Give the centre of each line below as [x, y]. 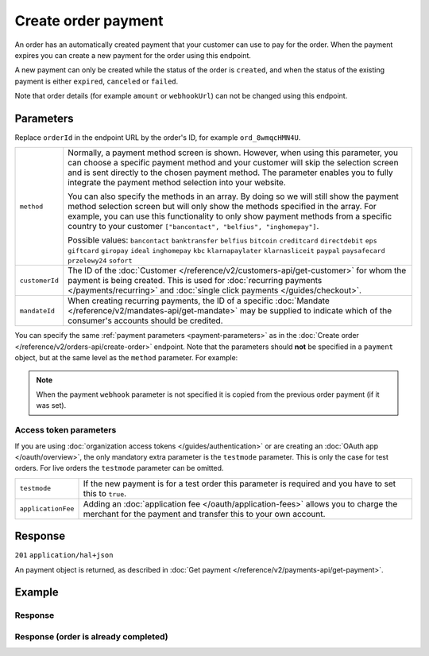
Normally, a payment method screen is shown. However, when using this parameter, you [233, 153]
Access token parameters [66, 430]
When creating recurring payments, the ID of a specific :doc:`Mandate [199, 301]
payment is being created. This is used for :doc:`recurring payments [195, 281]
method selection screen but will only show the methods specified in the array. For [222, 207]
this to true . [105, 493]
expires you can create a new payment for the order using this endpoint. [133, 55]
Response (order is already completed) [91, 636]
